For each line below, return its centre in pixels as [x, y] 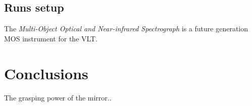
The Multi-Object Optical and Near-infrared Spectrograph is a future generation [126, 29]
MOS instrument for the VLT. [51, 38]
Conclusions [46, 73]
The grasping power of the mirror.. [58, 97]
